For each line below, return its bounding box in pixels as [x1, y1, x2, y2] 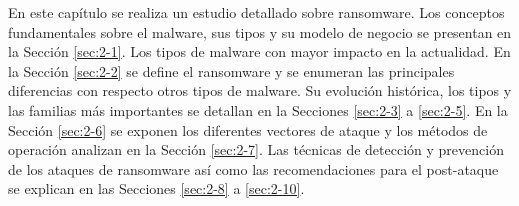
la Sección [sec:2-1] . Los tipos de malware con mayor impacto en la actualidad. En [8, 41, 511, 62]
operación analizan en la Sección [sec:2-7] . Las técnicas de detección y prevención [8, 139, 504, 160]
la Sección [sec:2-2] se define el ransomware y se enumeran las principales [8, 60, 455, 81]
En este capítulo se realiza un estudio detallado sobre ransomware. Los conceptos [8, 2, 505, 22]
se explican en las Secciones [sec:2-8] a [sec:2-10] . [8, 178, 305, 199]
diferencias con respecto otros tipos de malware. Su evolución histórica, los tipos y [8, 80, 512, 101]
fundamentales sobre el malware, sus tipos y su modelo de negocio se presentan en [8, 21, 512, 42]
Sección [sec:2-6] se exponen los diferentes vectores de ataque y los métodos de [8, 119, 488, 140]
